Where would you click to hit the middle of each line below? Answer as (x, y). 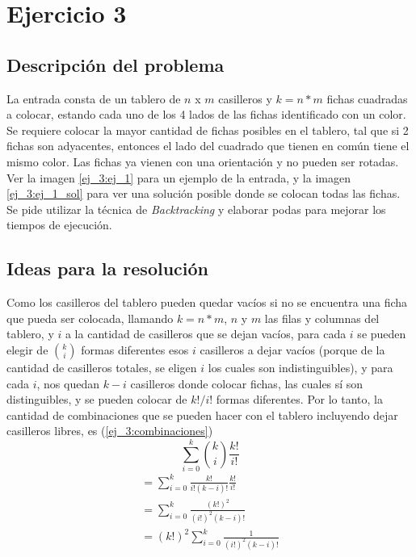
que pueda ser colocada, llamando (90, 318)
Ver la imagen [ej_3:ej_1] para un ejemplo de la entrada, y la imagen (179, 177)
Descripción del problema (116, 64)
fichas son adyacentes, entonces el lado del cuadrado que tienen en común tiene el (208, 146)
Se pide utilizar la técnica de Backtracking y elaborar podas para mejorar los (196, 209)
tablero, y (30, 334)
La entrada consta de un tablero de (94, 98)
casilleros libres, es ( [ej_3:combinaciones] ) (110, 431)
